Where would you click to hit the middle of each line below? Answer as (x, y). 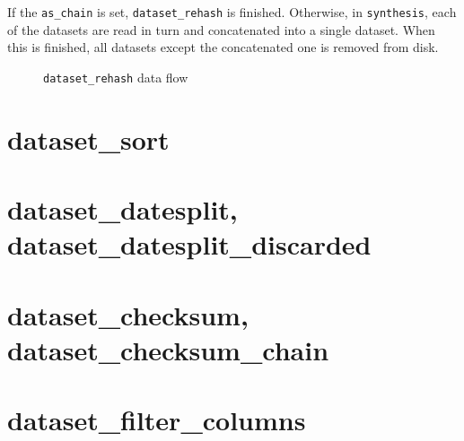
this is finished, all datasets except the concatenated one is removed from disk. (223, 47)
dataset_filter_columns (157, 420)
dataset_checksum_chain (168, 349)
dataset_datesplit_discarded (189, 244)
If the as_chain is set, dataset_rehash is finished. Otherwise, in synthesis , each (232, 12)
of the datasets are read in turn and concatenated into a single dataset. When (221, 29)
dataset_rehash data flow (116, 77)
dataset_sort (88, 138)
